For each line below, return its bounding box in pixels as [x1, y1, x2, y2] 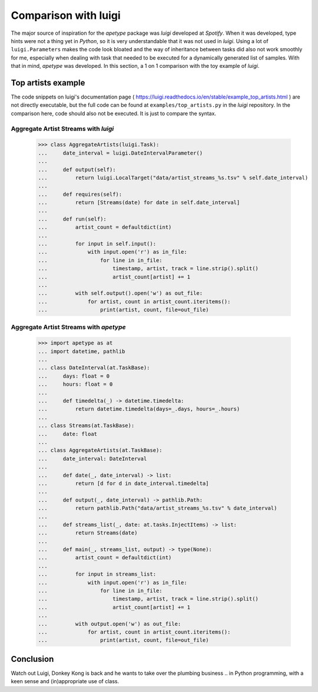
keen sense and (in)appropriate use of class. [11, 678, 120, 685]
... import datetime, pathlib [38, 348, 125, 355]
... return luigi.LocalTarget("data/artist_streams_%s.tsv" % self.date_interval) [38, 174, 309, 181]
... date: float [38, 431, 97, 437]
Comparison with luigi [11, 9, 121, 22]
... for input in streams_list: [38, 571, 156, 578]
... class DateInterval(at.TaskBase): [38, 365, 150, 371]
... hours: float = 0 [38, 381, 113, 388]
